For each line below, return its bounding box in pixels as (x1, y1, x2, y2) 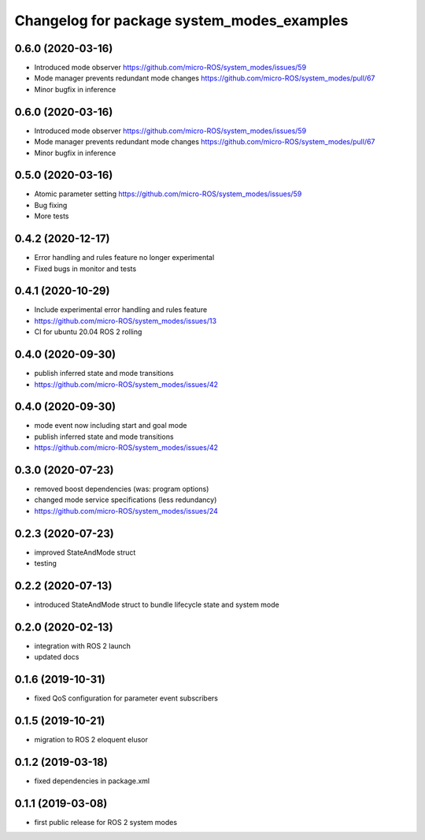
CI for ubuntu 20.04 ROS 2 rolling (34, 327, 142, 336)
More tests (34, 211, 70, 221)
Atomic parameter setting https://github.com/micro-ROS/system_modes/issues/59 (34, 189, 302, 199)
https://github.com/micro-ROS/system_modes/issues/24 (34, 506, 218, 515)
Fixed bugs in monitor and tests (34, 264, 137, 273)
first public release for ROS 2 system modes (34, 818, 177, 827)
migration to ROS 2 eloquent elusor (34, 735, 149, 745)
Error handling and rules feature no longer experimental (34, 253, 215, 262)
